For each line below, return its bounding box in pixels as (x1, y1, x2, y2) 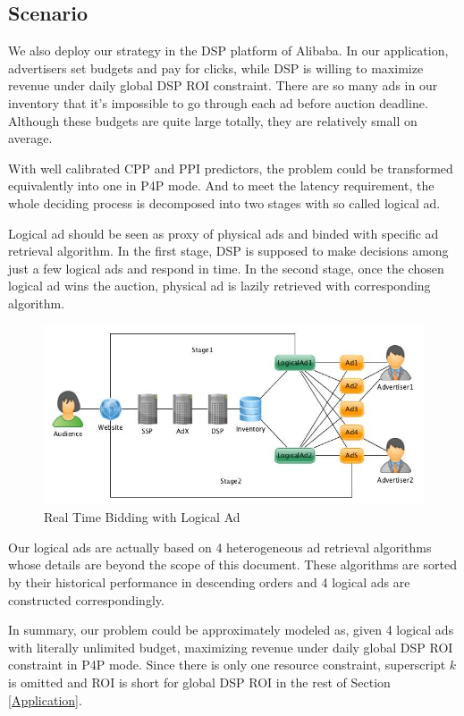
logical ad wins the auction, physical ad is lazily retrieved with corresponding (8, 276, 431, 295)
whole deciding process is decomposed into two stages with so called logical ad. (8, 193, 441, 212)
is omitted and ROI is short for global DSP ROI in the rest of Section (8, 673, 391, 692)
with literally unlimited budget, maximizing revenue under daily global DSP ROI (8, 637, 453, 656)
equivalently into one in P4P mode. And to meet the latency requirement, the (8, 176, 434, 195)
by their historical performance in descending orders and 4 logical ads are (8, 573, 410, 592)
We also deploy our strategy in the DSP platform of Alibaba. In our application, (8, 41, 449, 60)
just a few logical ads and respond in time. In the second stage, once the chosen (8, 258, 444, 277)
